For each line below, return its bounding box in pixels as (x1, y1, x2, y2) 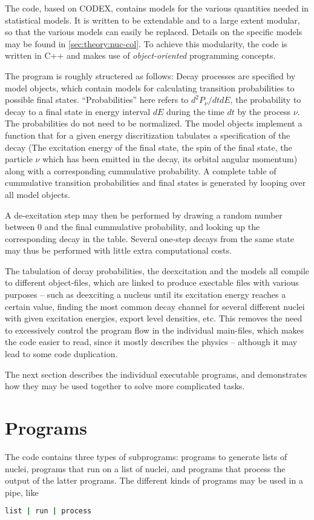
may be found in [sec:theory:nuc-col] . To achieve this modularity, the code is (5, 37, 287, 50)
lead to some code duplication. (5, 347, 118, 360)
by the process (237, 105, 291, 117)
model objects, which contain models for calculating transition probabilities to (5, 81, 295, 94)
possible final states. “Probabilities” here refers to (5, 93, 189, 106)
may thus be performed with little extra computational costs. (5, 244, 232, 257)
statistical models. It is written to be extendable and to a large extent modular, (5, 13, 300, 26)
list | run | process (5, 507, 92, 516)
